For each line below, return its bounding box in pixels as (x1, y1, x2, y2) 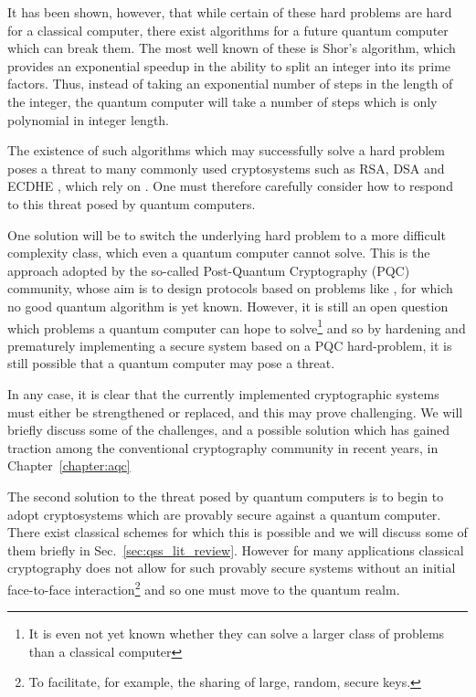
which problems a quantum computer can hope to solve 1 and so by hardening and (7, 315, 466, 337)
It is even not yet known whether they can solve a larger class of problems (28, 624, 445, 643)
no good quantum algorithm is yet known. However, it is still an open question (7, 296, 449, 315)
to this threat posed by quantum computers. (7, 194, 256, 213)
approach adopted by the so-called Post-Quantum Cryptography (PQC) (7, 260, 410, 280)
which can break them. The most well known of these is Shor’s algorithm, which (7, 38, 456, 58)
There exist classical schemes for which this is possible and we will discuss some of (7, 523, 468, 542)
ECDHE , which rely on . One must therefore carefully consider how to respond (7, 176, 453, 195)
